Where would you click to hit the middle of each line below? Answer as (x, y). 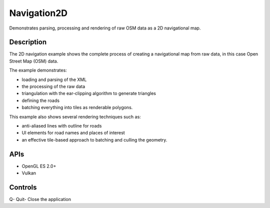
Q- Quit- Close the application (40, 199)
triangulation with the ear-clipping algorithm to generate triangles (89, 93)
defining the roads (41, 100)
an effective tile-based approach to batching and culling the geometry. (94, 139)
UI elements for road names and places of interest (73, 133)
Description (28, 42)
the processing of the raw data (53, 86)
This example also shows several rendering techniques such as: (75, 116)
